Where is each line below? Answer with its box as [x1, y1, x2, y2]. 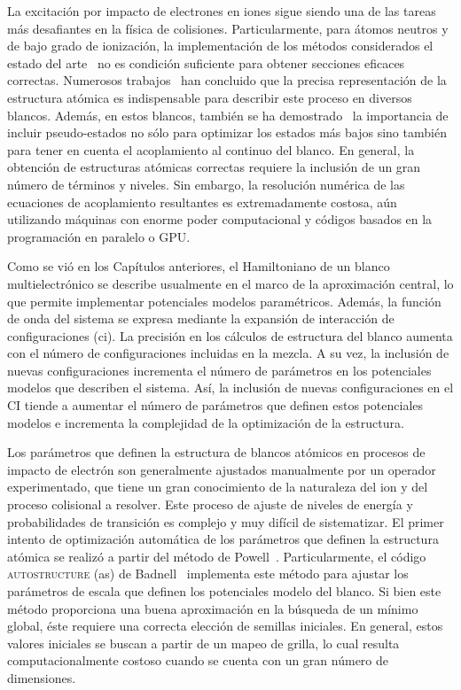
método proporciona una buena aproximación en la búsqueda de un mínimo [7, 599, 418, 617]
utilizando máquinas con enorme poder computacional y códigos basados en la [7, 210, 433, 229]
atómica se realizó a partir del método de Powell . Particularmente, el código [7, 547, 426, 565]
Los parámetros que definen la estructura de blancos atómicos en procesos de [7, 443, 426, 461]
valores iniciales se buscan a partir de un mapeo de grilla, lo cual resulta [7, 633, 400, 652]
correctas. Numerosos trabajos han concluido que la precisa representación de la [7, 71, 447, 89]
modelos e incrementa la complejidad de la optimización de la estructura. [7, 413, 404, 431]
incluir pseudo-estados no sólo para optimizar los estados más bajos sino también [7, 123, 447, 142]
